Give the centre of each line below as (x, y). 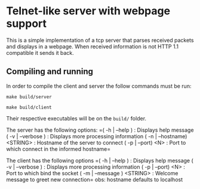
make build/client (29, 107)
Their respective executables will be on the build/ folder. (76, 118)
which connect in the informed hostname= (59, 149)
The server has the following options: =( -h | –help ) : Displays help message (100, 130)
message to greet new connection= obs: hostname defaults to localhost (95, 179)
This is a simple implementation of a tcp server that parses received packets (100, 40)
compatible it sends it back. (40, 52)
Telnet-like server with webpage (88, 11)
